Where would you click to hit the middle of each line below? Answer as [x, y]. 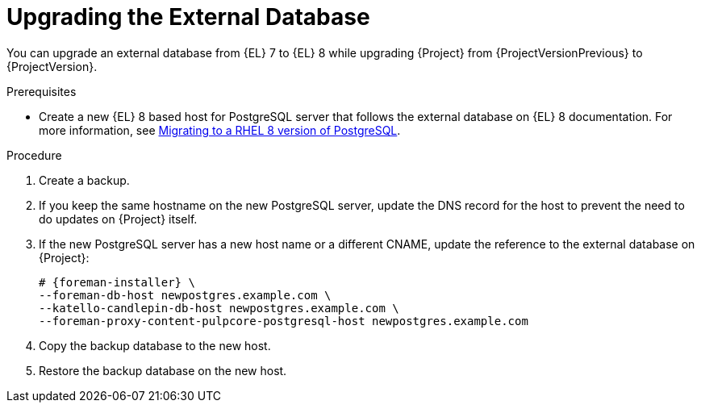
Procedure [34, 155]
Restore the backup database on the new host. [163, 370]
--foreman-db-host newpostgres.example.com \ [185, 295]
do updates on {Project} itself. [118, 219]
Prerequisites [42, 91]
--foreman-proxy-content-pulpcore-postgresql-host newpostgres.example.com [284, 321]
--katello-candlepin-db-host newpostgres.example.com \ [219, 308]
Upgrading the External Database [188, 17]
